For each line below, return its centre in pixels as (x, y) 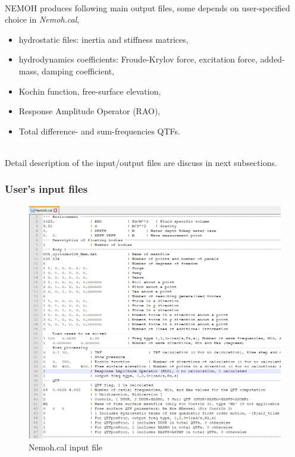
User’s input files (46, 189)
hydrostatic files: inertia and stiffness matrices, (103, 39)
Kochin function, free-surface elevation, (90, 91)
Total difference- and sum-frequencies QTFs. (99, 131)
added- (272, 59)
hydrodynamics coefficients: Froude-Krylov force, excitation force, (138, 59)
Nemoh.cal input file (66, 447)
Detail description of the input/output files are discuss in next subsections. (141, 162)
